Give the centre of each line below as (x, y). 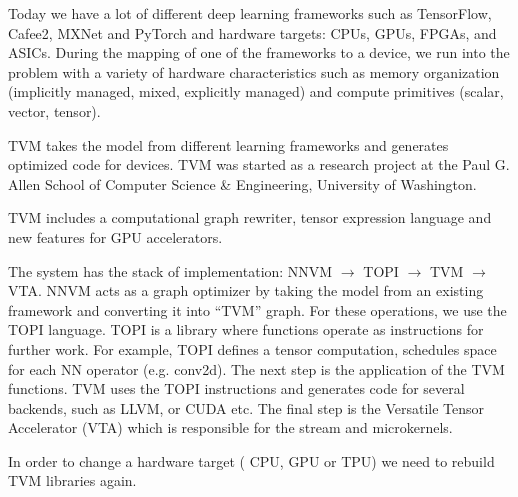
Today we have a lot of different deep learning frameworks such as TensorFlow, (250, 13)
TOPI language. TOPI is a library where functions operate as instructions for (246, 329)
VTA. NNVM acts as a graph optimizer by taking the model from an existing (246, 290)
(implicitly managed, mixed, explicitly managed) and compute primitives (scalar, (256, 91)
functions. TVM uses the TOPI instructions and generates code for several (236, 388)
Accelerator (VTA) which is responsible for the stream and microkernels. (230, 427)
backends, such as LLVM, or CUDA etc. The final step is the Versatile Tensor (246, 407)
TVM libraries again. (72, 480)
